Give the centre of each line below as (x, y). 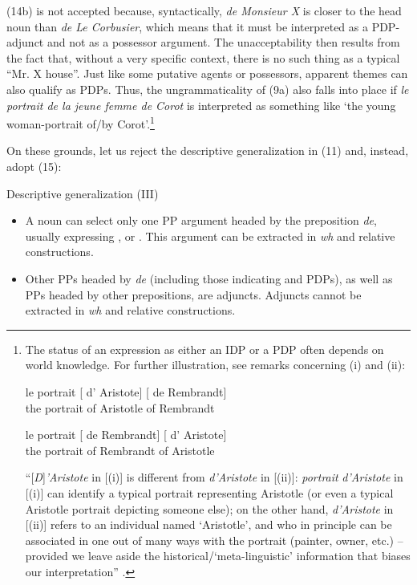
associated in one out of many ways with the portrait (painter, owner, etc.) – (214, 540)
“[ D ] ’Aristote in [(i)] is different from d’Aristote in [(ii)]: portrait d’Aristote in (214, 477)
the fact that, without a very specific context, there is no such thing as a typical (203, 57)
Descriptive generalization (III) (83, 193)
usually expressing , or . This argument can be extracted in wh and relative (210, 236)
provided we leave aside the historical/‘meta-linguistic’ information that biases (218, 556)
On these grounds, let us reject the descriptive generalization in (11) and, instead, (208, 150)
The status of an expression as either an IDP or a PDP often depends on (204, 349)
